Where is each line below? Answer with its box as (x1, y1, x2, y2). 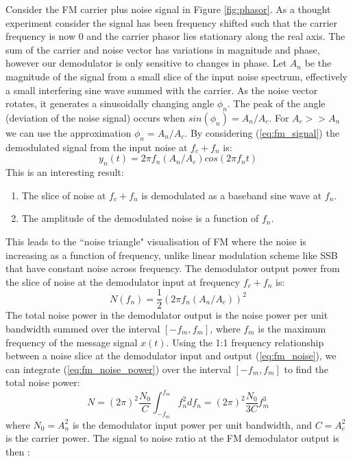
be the (304, 56, 332, 70)
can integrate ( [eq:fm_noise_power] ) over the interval (5, 361, 231, 376)
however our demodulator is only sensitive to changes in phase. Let (5, 56, 287, 70)
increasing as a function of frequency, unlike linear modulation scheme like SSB (5, 247, 338, 262)
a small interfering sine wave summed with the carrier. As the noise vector (5, 82, 318, 97)
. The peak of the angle (227, 96, 326, 111)
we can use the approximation (5, 125, 132, 139)
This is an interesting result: (5, 165, 124, 179)
